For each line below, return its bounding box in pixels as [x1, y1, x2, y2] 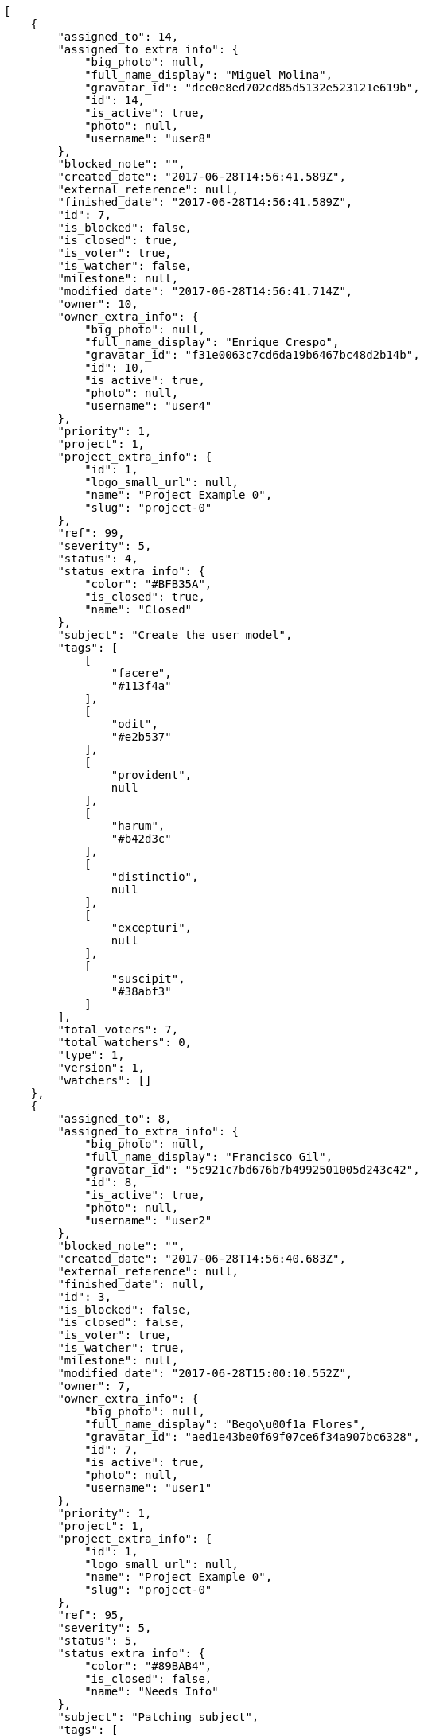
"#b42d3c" [111, 832, 172, 845]
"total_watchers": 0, [57, 1036, 193, 1049]
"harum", [111, 819, 165, 832]
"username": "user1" [84, 1481, 212, 1494]
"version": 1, [57, 1061, 146, 1074]
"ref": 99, [57, 527, 125, 539]
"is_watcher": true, [57, 1341, 185, 1354]
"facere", [111, 667, 172, 679]
